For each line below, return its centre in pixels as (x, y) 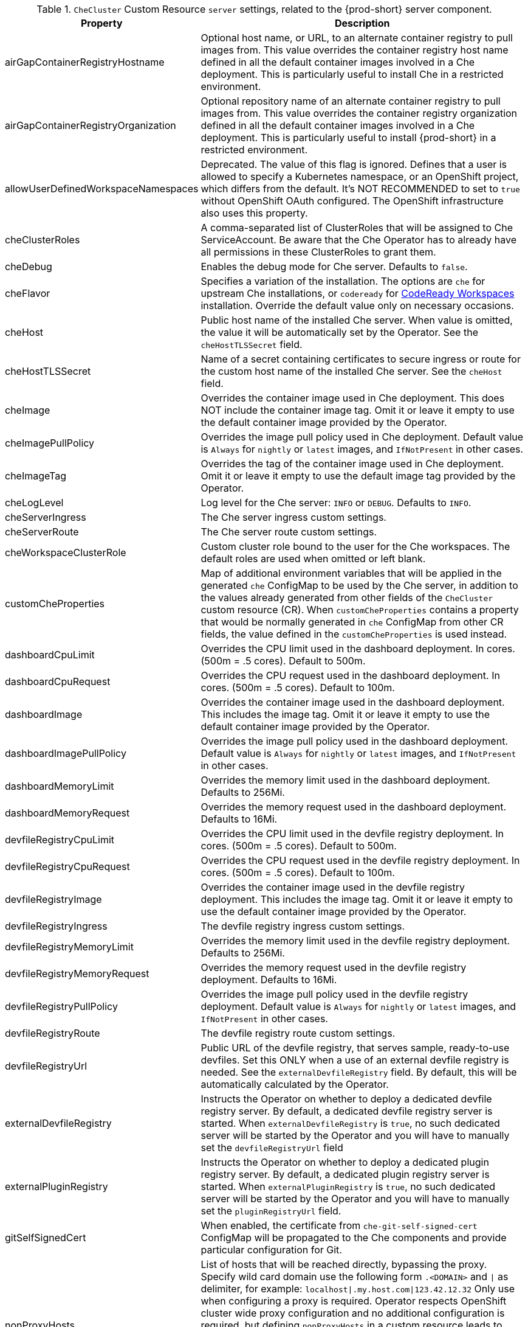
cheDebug (29, 266)
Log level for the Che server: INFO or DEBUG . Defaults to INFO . (336, 503)
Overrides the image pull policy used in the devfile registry (334, 994)
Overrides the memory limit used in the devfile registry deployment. (355, 941)
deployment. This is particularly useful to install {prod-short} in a (348, 138)
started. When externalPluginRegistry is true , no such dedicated (348, 1186)
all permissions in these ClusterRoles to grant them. (318, 252)
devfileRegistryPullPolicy (61, 1006)
